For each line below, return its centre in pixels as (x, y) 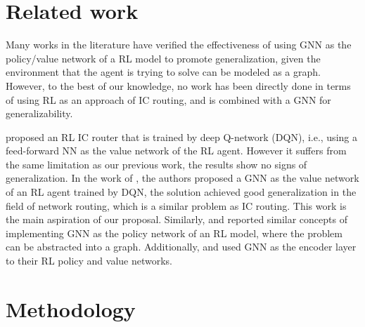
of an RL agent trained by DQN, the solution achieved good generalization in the (181, 192)
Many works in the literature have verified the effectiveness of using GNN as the (179, 45)
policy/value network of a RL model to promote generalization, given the (163, 58)
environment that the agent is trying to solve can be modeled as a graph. (163, 72)
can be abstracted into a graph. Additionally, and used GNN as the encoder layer (181, 247)
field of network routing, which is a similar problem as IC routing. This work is (176, 205)
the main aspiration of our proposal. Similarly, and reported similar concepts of (177, 219)
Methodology (71, 308)
